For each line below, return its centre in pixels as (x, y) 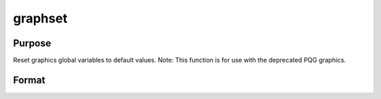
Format (29, 80)
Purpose (32, 43)
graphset (40, 18)
